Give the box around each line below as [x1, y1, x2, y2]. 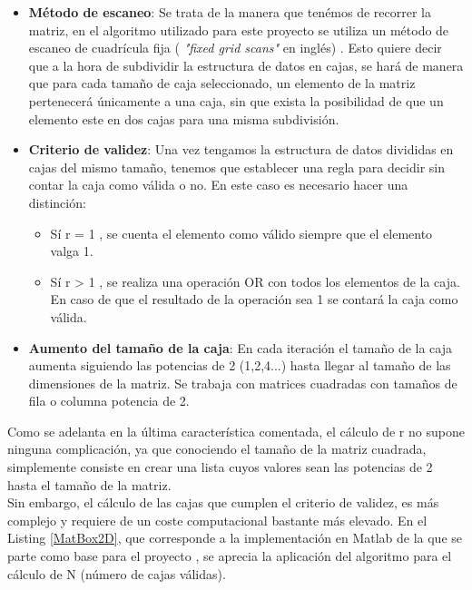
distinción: [28, 192, 86, 211]
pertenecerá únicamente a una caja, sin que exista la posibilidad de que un [28, 91, 444, 110]
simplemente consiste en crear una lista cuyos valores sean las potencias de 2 [7, 457, 433, 477]
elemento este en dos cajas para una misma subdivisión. [28, 109, 339, 128]
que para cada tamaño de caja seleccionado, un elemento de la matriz [28, 74, 416, 93]
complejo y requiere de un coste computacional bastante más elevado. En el [7, 510, 428, 529]
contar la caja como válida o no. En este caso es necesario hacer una [28, 175, 408, 194]
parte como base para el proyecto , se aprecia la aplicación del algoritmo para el [7, 546, 452, 565]
